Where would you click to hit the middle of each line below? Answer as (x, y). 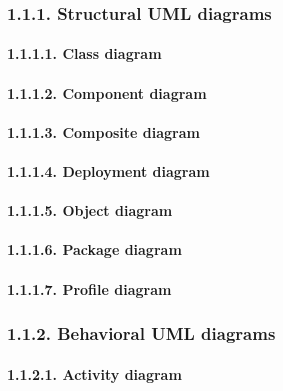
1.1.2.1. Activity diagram (94, 373)
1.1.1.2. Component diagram (107, 92)
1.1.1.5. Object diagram (90, 210)
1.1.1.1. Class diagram (84, 53)
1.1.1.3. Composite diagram (103, 131)
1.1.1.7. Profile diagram (89, 288)
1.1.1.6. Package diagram (94, 249)
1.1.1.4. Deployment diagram (108, 171)
